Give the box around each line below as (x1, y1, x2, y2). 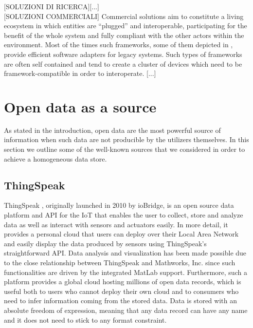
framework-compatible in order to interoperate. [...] (4, 68, 156, 78)
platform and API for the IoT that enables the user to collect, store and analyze (4, 210, 243, 220)
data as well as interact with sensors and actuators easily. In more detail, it (4, 219, 228, 229)
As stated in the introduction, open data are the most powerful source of (4, 125, 221, 135)
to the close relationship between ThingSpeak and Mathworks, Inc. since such (4, 257, 235, 268)
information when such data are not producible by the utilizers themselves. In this (4, 134, 249, 145)
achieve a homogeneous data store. (4, 153, 107, 164)
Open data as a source (4, 96, 157, 116)
